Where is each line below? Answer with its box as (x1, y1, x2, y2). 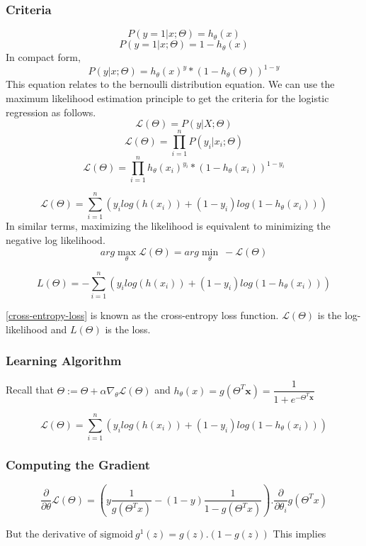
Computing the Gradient (6, 455, 151, 473)
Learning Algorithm (6, 352, 122, 369)
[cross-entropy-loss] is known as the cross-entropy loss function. (6, 308, 279, 322)
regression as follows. (6, 104, 96, 119)
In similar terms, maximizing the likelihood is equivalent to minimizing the (6, 218, 331, 233)
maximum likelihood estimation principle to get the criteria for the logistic (6, 90, 329, 105)
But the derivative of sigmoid (6, 530, 133, 540)
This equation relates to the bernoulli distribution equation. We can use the (6, 77, 335, 91)
